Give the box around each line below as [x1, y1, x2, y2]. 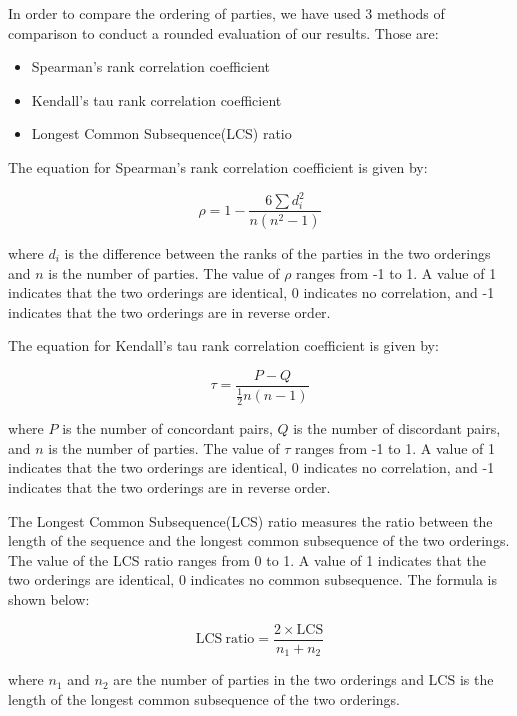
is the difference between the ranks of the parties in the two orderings [64, 242, 491, 263]
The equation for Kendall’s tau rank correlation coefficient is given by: [8, 335, 439, 356]
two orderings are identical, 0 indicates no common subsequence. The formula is [8, 569, 497, 590]
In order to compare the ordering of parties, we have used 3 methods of [8, 3, 445, 23]
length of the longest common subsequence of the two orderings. [8, 688, 400, 709]
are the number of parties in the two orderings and [113, 669, 424, 690]
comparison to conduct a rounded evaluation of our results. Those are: [8, 22, 439, 43]
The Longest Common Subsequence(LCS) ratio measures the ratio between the [8, 510, 493, 531]
